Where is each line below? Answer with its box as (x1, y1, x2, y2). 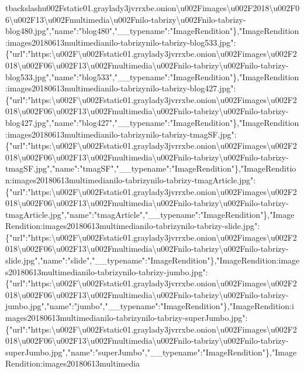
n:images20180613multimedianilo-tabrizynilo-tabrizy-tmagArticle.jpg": (5, 173, 256, 186)
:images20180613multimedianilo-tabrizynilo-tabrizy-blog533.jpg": (5, 36, 236, 48)
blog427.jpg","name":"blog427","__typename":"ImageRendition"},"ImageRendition (5, 116, 299, 128)
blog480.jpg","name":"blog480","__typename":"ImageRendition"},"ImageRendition (5, 25, 299, 37)
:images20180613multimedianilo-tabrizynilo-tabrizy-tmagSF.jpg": (5, 128, 237, 140)
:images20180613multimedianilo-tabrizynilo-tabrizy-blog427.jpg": (5, 82, 236, 94)
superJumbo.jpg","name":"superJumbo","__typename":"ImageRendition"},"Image (5, 345, 297, 358)
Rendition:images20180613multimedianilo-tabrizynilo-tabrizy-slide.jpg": (5, 220, 260, 232)
